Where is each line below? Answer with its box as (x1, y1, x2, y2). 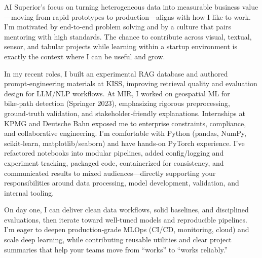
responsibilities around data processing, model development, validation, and (4, 177, 239, 188)
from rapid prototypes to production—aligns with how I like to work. (35, 11, 251, 22)
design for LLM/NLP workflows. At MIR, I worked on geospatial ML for (4, 88, 230, 98)
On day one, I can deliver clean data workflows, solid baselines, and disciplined (4, 204, 249, 215)
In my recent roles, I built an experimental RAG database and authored (4, 68, 228, 79)
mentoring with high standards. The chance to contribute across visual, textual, (4, 31, 252, 42)
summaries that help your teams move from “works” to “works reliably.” (4, 244, 228, 254)
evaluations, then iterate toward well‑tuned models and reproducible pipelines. (4, 214, 247, 225)
